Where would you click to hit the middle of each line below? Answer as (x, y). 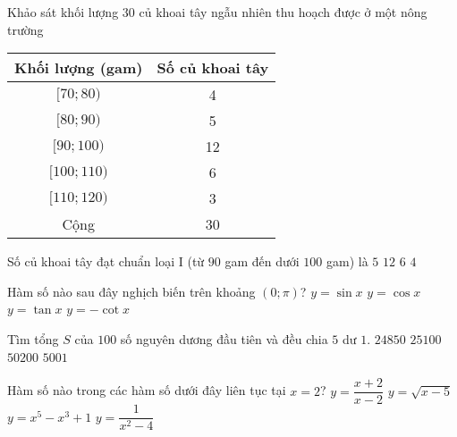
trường (25, 29)
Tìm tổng (33, 338)
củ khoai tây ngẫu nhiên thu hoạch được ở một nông (283, 12)
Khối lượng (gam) (79, 68)
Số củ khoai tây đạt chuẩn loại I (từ (106, 261)
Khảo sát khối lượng (63, 12)
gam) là (347, 261)
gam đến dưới (262, 261)
